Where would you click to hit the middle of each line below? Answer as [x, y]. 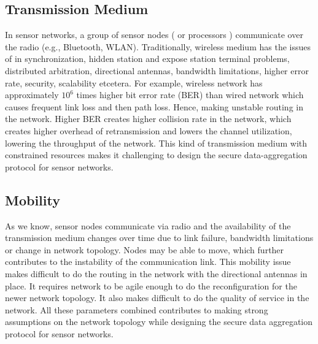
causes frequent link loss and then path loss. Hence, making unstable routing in [154, 106]
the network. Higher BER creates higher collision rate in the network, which [148, 119]
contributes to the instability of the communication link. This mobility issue [148, 262]
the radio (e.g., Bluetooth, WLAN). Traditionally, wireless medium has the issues [158, 46]
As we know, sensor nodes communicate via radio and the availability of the [148, 225]
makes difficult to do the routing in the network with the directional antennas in [156, 273]
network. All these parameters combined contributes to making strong [137, 309]
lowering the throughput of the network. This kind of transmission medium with [156, 143]
